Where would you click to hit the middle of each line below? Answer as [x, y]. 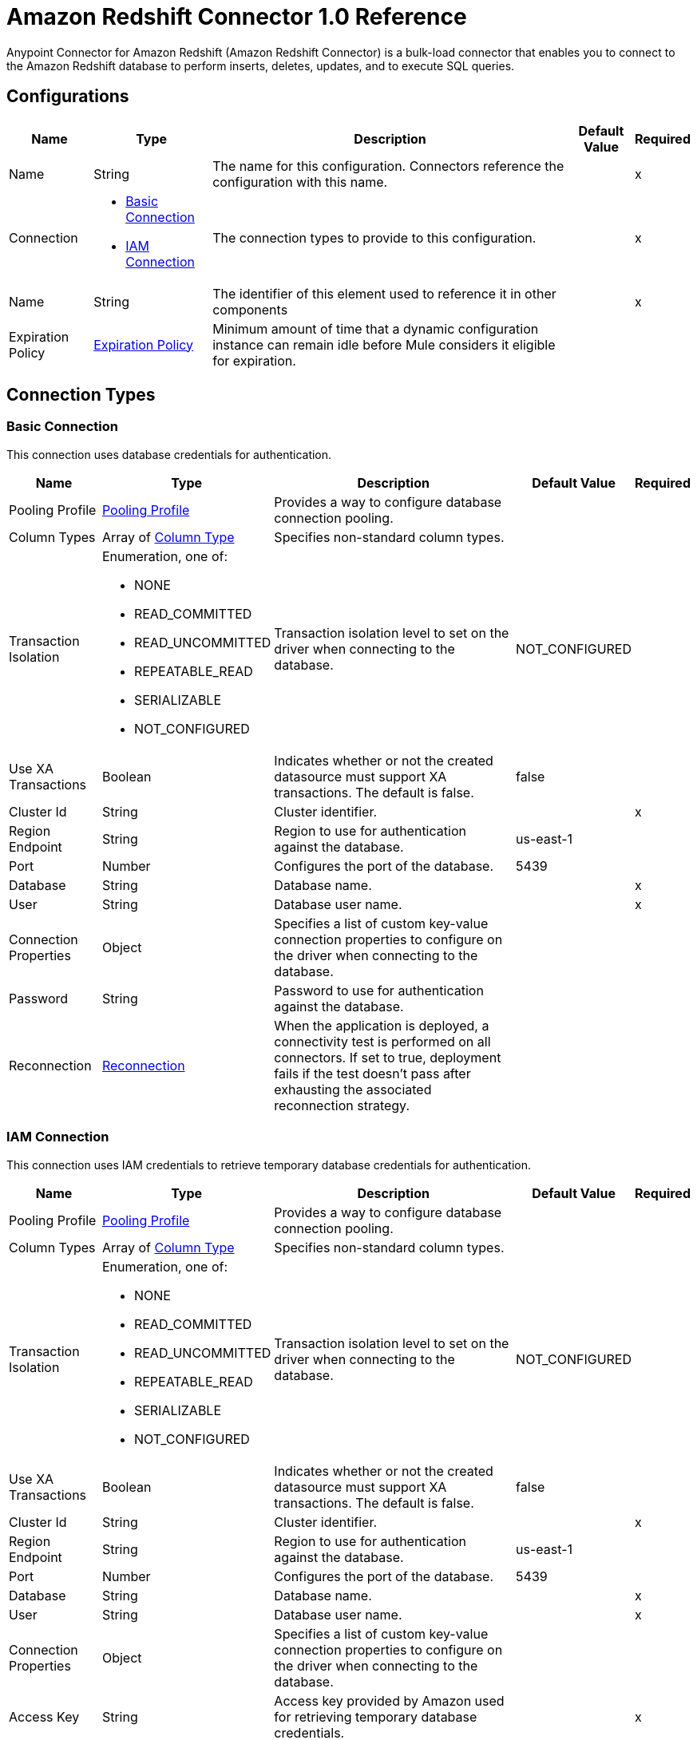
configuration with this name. [300, 182]
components [250, 309]
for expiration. [254, 360]
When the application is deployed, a [382, 1025]
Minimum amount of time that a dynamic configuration [376, 328]
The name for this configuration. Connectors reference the [388, 166]
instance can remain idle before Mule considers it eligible [384, 344]
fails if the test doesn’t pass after [372, 1073]
